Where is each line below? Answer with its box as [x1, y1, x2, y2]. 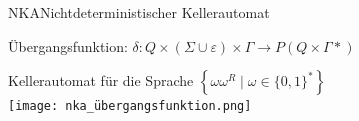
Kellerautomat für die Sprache [8, 70, 194, 91]
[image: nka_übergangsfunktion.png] [8, 99, 252, 114]
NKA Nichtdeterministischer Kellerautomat [8, 2, 270, 22]
